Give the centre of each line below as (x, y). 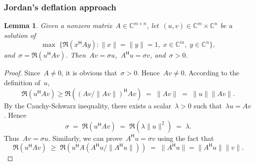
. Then (76, 55)
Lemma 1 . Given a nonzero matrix (58, 25)
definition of (22, 82)
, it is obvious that (89, 73)
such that (208, 105)
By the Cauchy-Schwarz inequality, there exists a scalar (88, 105)
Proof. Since (22, 73)
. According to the (212, 73)
